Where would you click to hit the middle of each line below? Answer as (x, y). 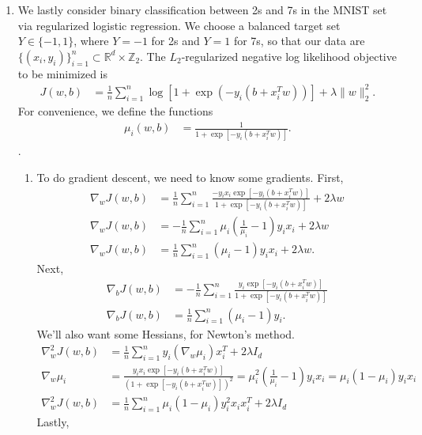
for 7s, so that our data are (299, 41)
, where (91, 41)
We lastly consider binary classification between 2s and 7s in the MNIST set (202, 9)
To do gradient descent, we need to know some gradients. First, (190, 177)
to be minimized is (63, 73)
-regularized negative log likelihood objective (289, 56)
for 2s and (175, 41)
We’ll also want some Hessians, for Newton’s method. (166, 333)
